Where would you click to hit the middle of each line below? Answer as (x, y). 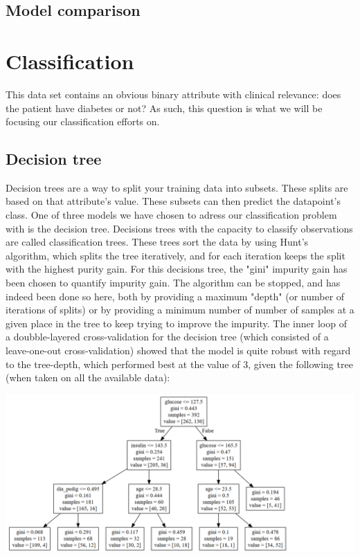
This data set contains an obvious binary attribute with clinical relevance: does (173, 94)
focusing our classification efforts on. (83, 121)
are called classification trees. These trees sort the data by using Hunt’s (157, 242)
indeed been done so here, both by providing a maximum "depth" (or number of (175, 296)
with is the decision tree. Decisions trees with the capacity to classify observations (179, 228)
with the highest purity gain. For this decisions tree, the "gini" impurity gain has (177, 269)
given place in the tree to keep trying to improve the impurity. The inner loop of (176, 323)
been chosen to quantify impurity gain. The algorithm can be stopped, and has (173, 283)
